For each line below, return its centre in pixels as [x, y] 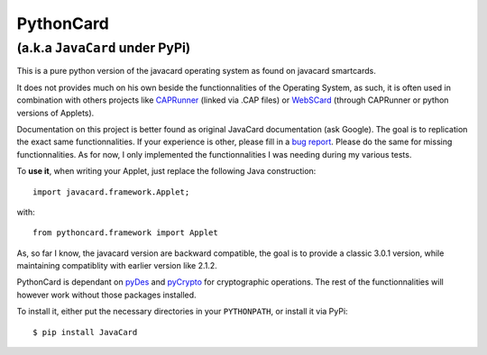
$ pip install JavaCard [85, 332]
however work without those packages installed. [107, 295]
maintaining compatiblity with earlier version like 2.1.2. [117, 266]
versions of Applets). [55, 113]
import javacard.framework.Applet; [111, 192]
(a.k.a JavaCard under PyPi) [104, 48]
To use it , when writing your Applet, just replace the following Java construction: [166, 171]
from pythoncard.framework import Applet [125, 233]
